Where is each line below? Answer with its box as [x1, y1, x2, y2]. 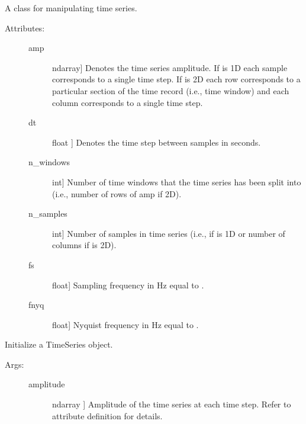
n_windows [28, 156, 70, 168]
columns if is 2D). [52, 239, 117, 251]
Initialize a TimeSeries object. [5, 338, 113, 351]
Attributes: [5, 21, 45, 34]
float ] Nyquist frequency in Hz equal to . [52, 318, 199, 330]
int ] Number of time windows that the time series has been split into [52, 175, 301, 188]
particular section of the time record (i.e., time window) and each [52, 84, 289, 97]
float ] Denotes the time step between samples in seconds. [52, 136, 261, 148]
